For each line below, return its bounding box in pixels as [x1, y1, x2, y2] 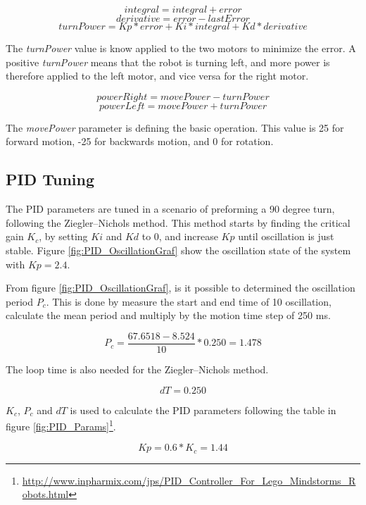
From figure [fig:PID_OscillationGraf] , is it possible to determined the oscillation [6, 280, 355, 295]
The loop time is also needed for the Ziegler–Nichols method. [6, 361, 269, 376]
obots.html [22, 487, 69, 501]
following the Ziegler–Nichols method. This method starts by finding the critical [6, 215, 351, 230]
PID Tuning [6, 168, 95, 190]
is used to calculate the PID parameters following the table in [70, 402, 336, 417]
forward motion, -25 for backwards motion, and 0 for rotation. [6, 134, 274, 149]
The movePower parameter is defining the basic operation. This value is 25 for [6, 120, 344, 135]
